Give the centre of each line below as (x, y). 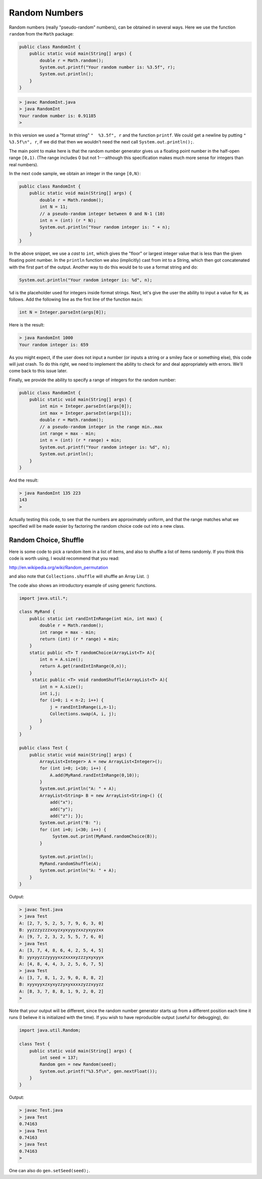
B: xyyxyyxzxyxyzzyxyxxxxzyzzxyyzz (61, 984)
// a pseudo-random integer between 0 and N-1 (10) (102, 214)
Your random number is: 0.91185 (58, 116)
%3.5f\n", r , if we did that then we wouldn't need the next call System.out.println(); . (101, 142)
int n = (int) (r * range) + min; (81, 440)
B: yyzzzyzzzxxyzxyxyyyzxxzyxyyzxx (61, 930)
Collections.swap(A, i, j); (83, 714)
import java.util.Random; (50, 1030)
